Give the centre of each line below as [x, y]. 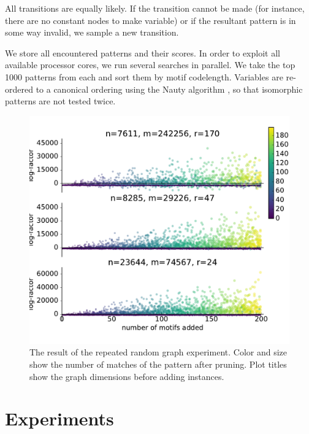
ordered [19, 89]
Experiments [59, 418]
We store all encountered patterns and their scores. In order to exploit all [143, 52]
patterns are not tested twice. [60, 101]
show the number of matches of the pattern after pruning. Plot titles [158, 364]
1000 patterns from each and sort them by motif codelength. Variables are [144, 76]
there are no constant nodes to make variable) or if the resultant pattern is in [151, 20]
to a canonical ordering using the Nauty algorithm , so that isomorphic [169, 89]
